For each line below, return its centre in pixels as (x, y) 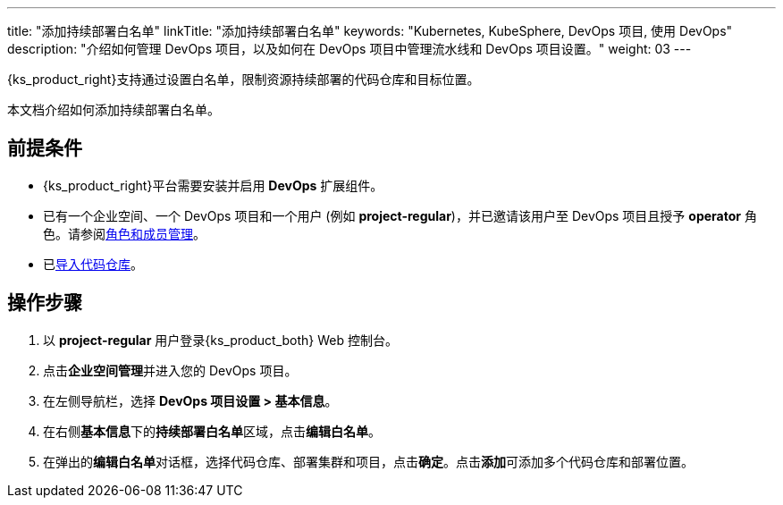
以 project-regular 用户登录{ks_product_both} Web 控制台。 (221, 340)
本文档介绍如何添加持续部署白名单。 (114, 109)
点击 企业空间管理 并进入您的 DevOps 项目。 (170, 370)
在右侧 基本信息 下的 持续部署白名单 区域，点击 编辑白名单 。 (212, 431)
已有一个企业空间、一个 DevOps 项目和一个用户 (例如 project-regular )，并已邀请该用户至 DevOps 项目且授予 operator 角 (400, 215)
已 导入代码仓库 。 (93, 264)
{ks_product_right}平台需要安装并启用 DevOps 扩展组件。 (213, 185)
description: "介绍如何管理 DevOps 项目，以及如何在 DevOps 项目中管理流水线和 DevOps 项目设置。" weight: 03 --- (349, 49)
